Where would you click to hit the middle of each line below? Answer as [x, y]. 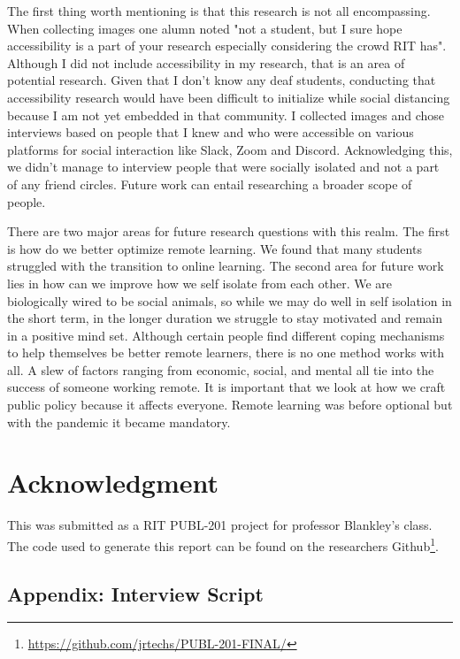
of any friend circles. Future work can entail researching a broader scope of [210, 184]
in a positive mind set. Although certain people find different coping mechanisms [226, 335]
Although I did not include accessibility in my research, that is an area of [206, 62]
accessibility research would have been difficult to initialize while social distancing [229, 97]
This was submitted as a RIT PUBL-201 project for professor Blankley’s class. [220, 525]
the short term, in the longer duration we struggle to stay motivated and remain [225, 318]
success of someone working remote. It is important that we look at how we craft [226, 387]
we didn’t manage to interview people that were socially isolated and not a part [223, 167]
